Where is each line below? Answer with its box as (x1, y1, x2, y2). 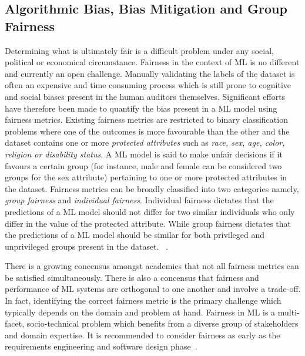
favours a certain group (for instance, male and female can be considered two (5, 159, 282, 172)
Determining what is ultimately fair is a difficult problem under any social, (5, 44, 274, 56)
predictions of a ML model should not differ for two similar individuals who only (5, 205, 295, 217)
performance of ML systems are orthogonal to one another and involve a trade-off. (5, 283, 301, 295)
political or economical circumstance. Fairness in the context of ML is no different (5, 56, 300, 68)
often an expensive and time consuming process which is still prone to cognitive (5, 79, 291, 91)
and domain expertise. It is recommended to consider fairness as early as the (5, 328, 280, 341)
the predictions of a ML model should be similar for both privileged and (5, 229, 265, 241)
